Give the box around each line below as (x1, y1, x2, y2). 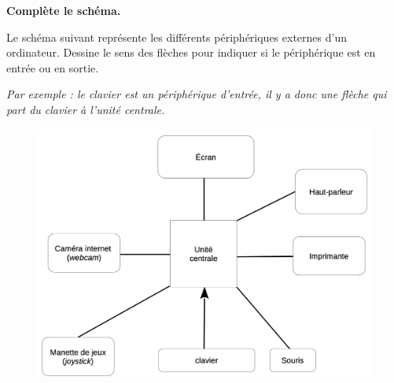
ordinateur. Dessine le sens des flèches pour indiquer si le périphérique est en (6, 44, 376, 61)
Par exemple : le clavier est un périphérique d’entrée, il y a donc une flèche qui (6, 86, 387, 102)
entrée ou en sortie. (6, 59, 99, 75)
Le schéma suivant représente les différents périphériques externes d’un (6, 28, 347, 45)
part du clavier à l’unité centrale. (6, 101, 165, 117)
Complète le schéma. (6, 2, 121, 18)
